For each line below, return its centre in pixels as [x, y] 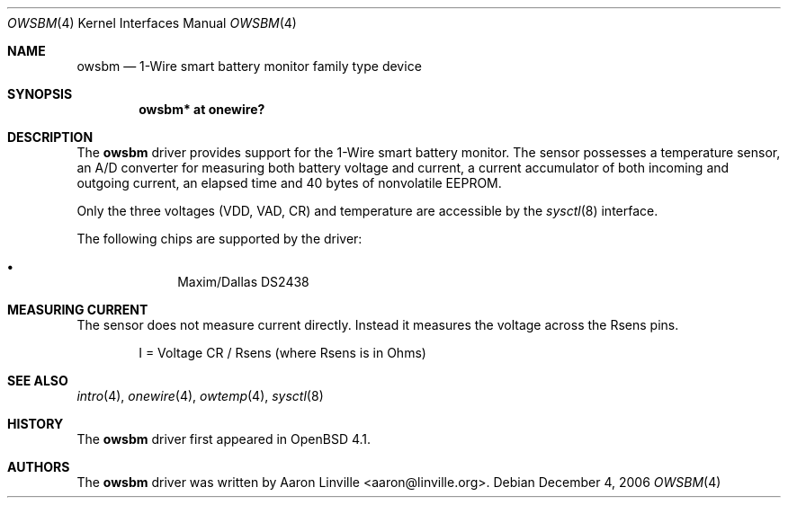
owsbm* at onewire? [202, 109]
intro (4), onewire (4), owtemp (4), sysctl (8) [200, 396]
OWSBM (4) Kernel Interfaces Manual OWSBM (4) [152, 23]
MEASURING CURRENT [78, 310]
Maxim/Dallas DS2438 [243, 282]
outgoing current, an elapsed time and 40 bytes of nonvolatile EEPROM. [289, 183]
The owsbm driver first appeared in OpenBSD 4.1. [224, 439]
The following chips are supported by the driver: [219, 239]
